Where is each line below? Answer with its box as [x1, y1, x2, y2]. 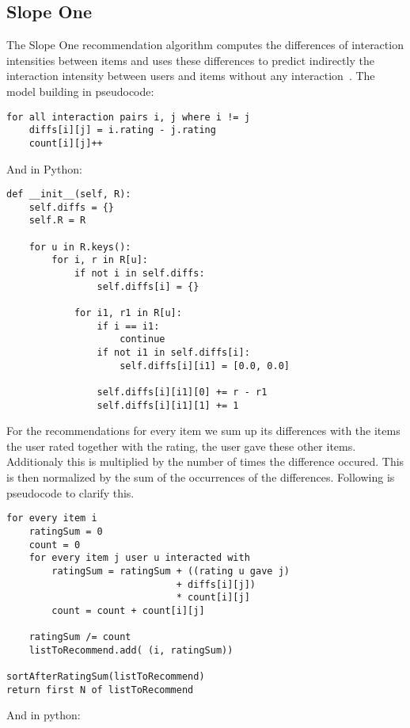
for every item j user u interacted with [28, 552, 250, 564]
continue [120, 334, 165, 345]
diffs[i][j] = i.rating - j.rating [28, 124, 216, 136]
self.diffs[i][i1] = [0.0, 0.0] [120, 360, 290, 372]
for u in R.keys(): [28, 241, 131, 253]
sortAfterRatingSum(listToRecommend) [6, 671, 205, 683]
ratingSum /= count [28, 631, 131, 643]
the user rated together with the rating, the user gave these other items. [6, 437, 356, 454]
